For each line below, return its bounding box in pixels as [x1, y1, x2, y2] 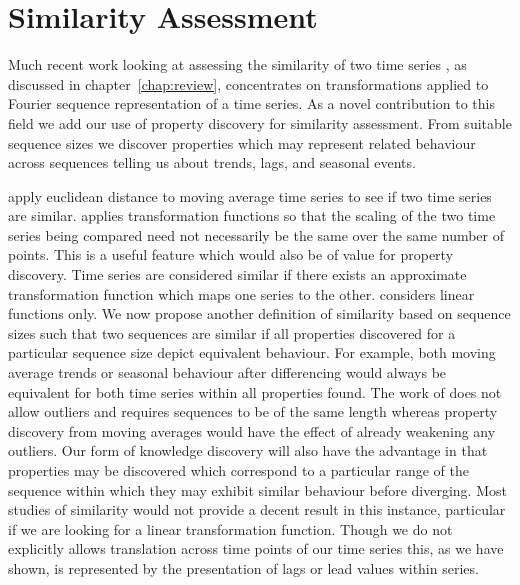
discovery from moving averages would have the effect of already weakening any [8, 420, 496, 441]
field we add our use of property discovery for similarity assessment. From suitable [8, 112, 512, 133]
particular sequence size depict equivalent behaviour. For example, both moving [8, 342, 496, 363]
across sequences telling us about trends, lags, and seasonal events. [8, 152, 416, 173]
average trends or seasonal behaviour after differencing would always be [8, 362, 447, 383]
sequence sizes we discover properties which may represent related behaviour [8, 132, 476, 153]
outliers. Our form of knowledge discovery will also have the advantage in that [8, 440, 488, 461]
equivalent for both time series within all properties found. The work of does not [8, 381, 502, 402]
